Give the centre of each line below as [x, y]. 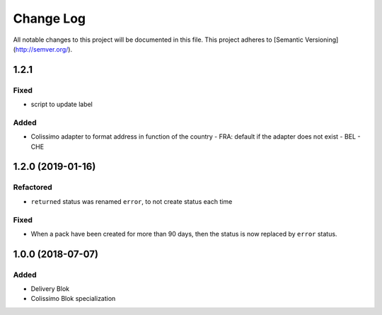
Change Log [50, 18]
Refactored [33, 188]
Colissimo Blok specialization [73, 299]
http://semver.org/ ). [44, 49]
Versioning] [322, 40]
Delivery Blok [50, 289]
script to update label [62, 104]
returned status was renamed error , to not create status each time [132, 201]
